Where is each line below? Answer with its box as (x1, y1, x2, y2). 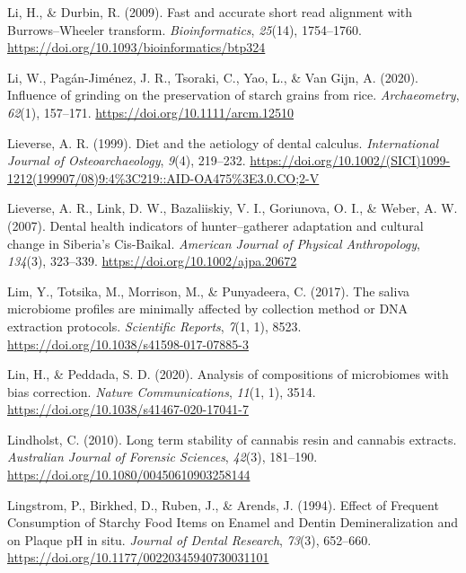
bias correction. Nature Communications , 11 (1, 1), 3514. (7, 382, 316, 401)
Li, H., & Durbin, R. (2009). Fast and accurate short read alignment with (7, 3, 413, 21)
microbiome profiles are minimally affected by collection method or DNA (7, 299, 409, 318)
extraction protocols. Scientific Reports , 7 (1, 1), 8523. (7, 316, 302, 335)
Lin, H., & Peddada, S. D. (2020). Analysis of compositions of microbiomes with (7, 365, 449, 383)
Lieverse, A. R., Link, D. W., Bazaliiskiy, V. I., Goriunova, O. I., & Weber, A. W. (7, 198, 458, 217)
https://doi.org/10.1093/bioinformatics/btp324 (7, 38, 266, 57)
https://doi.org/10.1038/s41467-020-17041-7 (7, 400, 249, 419)
